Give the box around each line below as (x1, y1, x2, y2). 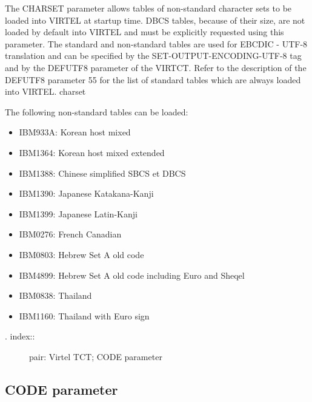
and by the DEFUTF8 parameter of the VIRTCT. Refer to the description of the (5, 61, 307, 73)
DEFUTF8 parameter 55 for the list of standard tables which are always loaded (5, 73, 301, 86)
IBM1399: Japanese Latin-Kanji (19, 207, 138, 220)
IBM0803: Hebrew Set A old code (19, 248, 144, 261)
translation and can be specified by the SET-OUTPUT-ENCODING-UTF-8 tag (5, 49, 302, 62)
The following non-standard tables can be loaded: (5, 105, 188, 118)
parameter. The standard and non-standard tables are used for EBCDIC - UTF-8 (5, 37, 308, 50)
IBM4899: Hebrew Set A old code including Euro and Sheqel (19, 268, 245, 281)
